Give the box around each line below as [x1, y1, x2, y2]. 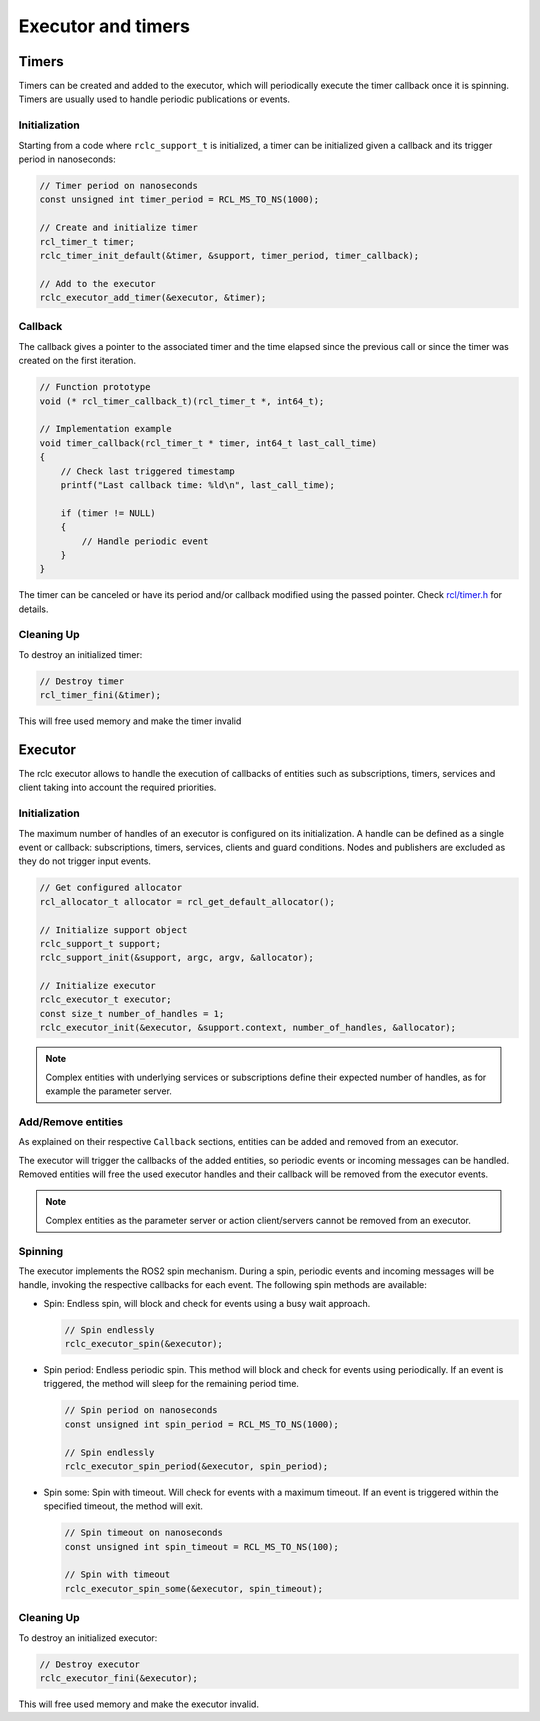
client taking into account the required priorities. [18, 781, 217, 794]
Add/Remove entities [18, 1115, 124, 1129]
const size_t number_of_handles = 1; [39, 1008, 225, 1019]
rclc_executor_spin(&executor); [64, 1338, 224, 1350]
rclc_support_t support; [39, 938, 162, 949]
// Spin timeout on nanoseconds [64, 1527, 224, 1539]
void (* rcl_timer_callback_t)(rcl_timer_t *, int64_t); [39, 395, 325, 407]
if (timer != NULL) [60, 507, 157, 519]
